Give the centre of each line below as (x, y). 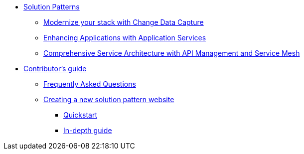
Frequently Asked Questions (90, 84)
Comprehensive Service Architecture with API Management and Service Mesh (172, 53)
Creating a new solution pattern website (109, 99)
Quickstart (80, 115)
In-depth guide (88, 130)
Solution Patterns (52, 7)
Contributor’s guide (55, 69)
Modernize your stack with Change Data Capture (124, 22)
